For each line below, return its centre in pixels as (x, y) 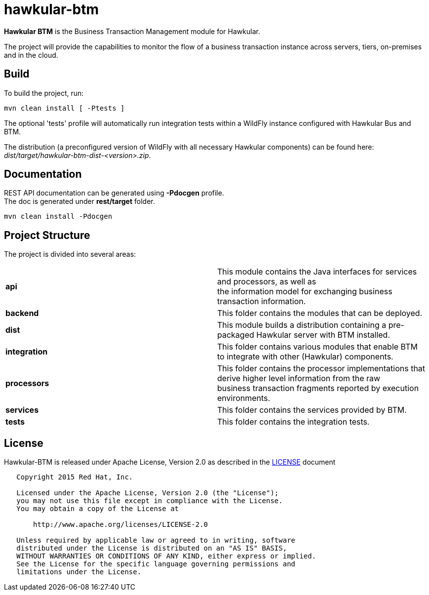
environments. (244, 398)
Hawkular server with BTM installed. (323, 335)
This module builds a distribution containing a (302, 325)
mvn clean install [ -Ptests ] (64, 108)
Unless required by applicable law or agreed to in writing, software (156, 540)
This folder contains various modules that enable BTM (317, 347)
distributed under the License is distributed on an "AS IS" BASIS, (152, 548)
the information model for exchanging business (305, 292)
